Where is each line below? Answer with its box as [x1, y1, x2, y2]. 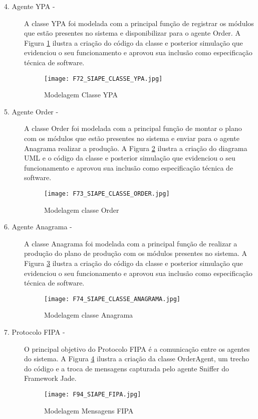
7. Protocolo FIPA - [4, 327, 65, 337]
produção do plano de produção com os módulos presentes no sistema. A [24, 248, 247, 258]
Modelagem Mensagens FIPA [44, 405, 134, 415]
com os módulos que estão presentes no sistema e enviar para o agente [24, 133, 239, 143]
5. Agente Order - [4, 106, 59, 116]
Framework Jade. [24, 373, 77, 383]
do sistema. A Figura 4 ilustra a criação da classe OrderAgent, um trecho [24, 353, 249, 364]
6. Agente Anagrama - [4, 221, 72, 232]
